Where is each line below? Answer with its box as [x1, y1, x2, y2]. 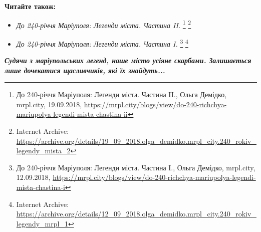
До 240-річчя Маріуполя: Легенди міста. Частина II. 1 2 [16, 18, 191, 30]
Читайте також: [5, 1, 56, 11]
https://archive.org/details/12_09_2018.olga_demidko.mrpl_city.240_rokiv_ [16, 208, 256, 219]
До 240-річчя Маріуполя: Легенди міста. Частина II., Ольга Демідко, [16, 89, 227, 100]
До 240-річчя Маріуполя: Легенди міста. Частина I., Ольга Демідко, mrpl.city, [16, 162, 255, 172]
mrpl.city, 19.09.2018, [16, 99, 82, 109]
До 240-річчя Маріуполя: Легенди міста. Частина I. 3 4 [16, 37, 188, 49]
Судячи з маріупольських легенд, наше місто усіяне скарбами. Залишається [5, 55, 251, 66]
